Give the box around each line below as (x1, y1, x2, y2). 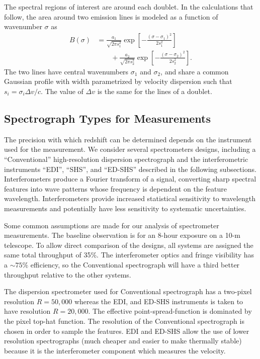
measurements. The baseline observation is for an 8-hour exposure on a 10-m (4, 230, 241, 240)
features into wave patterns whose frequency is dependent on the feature (4, 183, 227, 194)
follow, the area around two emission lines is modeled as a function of (4, 11, 218, 22)
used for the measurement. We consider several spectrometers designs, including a (4, 144, 256, 154)
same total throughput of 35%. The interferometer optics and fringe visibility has (4, 249, 254, 260)
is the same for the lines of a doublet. (97, 86, 212, 97)
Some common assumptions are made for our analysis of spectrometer (4, 220, 219, 230)
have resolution (4, 306, 51, 316)
